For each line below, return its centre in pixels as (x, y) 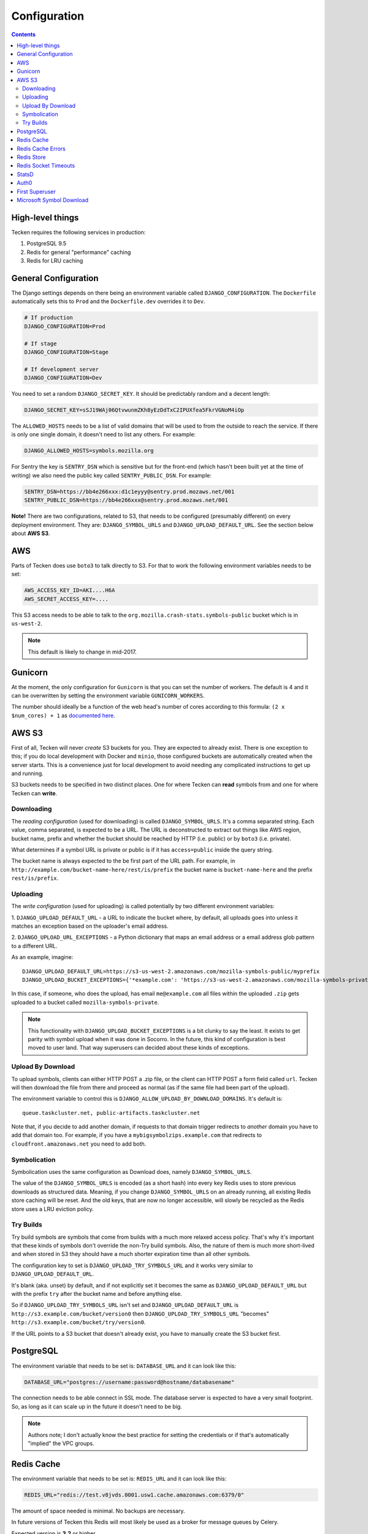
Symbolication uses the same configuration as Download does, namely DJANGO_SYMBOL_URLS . (132, 1172)
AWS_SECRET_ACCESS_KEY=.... (66, 599)
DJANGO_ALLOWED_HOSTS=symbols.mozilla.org (89, 451)
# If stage (40, 343)
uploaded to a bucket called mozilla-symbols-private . (85, 1002)
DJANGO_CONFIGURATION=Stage (66, 352)
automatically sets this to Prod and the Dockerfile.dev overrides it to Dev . (108, 301)
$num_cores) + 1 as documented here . (63, 715)
